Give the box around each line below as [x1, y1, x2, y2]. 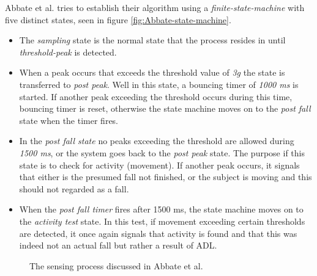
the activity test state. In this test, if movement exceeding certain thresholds [19, 214, 305, 227]
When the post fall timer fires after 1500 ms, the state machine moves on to [19, 203, 304, 216]
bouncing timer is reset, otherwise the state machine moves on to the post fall [19, 102, 311, 115]
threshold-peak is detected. [19, 45, 117, 58]
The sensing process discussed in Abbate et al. [29, 259, 203, 272]
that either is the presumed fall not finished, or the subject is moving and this [19, 170, 312, 183]
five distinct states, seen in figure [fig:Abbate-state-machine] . [5, 13, 231, 26]
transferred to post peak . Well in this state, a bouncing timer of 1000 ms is [19, 78, 299, 90]
